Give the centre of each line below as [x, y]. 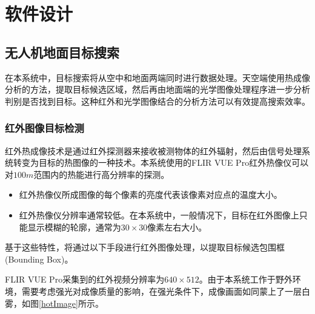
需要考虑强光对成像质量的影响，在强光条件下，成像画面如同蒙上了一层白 [166, 291]
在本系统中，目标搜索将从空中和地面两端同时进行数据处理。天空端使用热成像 [157, 77]
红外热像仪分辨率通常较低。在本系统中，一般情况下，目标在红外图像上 [159, 214]
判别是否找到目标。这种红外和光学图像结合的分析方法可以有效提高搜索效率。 [157, 101]
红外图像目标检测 [45, 128]
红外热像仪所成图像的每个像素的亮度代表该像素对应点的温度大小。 [151, 195]
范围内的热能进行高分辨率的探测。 [101, 174]
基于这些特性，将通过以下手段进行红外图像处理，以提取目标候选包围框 [145, 247]
